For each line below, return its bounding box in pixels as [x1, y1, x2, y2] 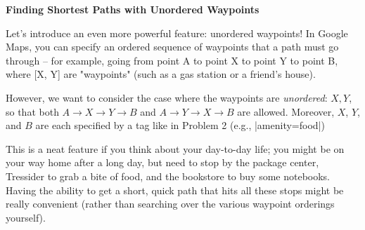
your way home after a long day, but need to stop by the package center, [6, 155, 319, 170]
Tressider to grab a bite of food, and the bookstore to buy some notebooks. [6, 168, 331, 183]
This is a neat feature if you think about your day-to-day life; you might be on [6, 141, 345, 156]
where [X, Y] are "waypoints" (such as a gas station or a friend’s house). [6, 67, 316, 81]
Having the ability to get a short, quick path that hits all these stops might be [6, 182, 344, 197]
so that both [6, 104, 59, 119]
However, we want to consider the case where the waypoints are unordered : [6, 90, 328, 104]
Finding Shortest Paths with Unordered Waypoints [6, 2, 260, 16]
